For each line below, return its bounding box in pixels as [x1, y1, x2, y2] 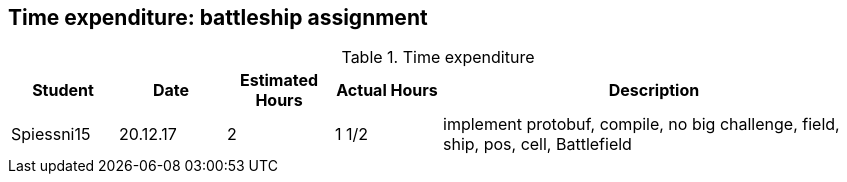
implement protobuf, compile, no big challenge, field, [443, 114, 840, 135]
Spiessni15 [11, 124, 91, 145]
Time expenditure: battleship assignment [8, 5, 428, 30]
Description [608, 80, 700, 101]
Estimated [239, 70, 319, 91]
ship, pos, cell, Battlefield [443, 134, 632, 155]
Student [32, 80, 94, 101]
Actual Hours [336, 80, 438, 101]
